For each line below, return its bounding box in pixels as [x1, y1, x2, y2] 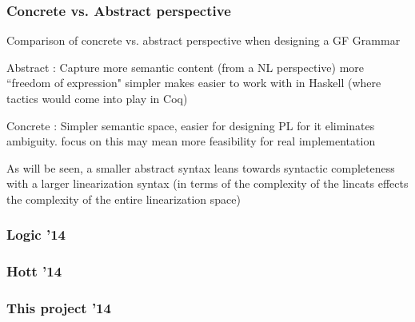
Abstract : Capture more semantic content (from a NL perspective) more [6, 58, 365, 75]
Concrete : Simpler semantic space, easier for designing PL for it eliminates [6, 117, 375, 133]
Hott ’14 [6, 261, 62, 281]
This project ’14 [6, 298, 111, 318]
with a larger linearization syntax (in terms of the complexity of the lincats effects [6, 175, 409, 192]
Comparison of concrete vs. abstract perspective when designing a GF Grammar [6, 32, 401, 49]
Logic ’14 [6, 225, 66, 244]
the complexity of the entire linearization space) [6, 190, 241, 207]
